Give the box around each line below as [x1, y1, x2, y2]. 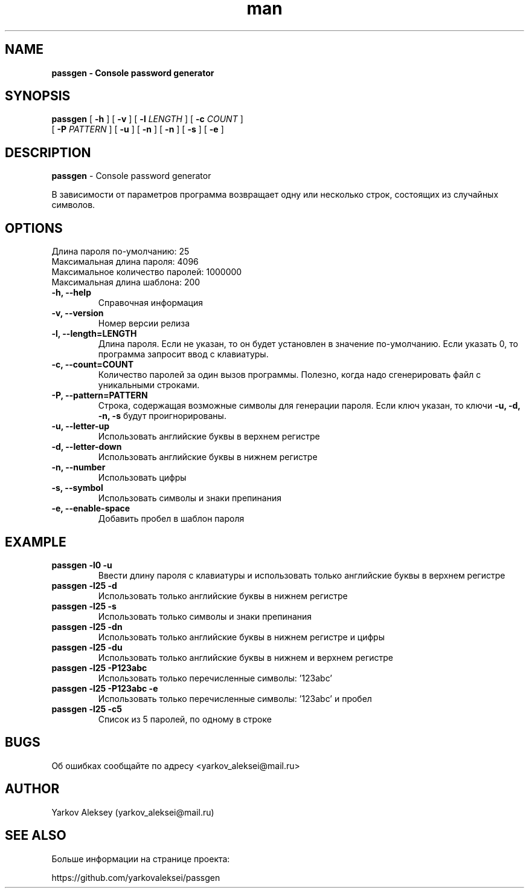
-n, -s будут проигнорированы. [98, 411, 226, 421]
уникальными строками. [98, 380, 200, 391]
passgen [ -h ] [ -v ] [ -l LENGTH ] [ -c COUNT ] [51, 114, 243, 125]
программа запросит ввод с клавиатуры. [98, 349, 269, 360]
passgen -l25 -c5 [51, 703, 123, 714]
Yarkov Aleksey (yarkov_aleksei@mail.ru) [51, 807, 214, 817]
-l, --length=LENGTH [51, 328, 137, 339]
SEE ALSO [5, 828, 66, 843]
